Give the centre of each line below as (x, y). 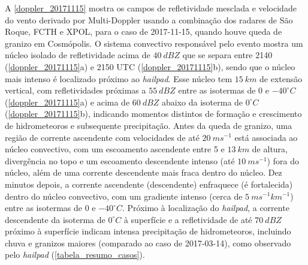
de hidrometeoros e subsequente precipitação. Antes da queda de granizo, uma (149, 125)
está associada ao (266, 137)
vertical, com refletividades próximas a (76, 90)
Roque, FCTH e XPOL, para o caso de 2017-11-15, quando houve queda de (144, 31)
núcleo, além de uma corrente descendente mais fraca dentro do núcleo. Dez (144, 172)
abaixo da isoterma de (203, 102)
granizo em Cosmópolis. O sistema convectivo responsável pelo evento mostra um (154, 43)
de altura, (270, 149)
